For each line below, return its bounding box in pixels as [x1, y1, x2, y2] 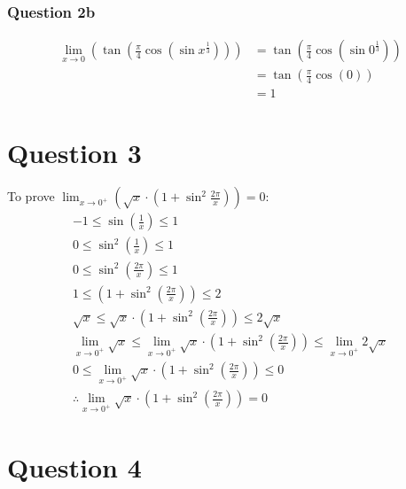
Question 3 [7, 134, 142, 170]
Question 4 [7, 448, 142, 485]
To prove [7, 187, 55, 206]
